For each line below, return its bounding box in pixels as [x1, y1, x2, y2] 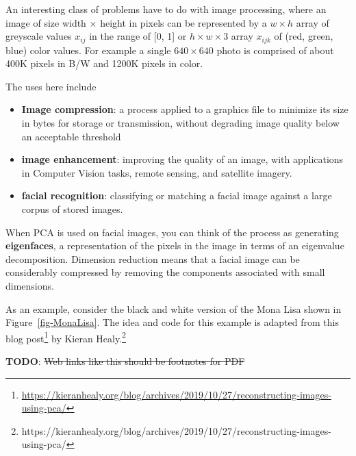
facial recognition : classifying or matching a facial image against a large [21, 188, 332, 203]
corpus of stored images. [21, 201, 123, 216]
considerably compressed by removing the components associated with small [5, 265, 325, 279]
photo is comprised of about [216, 42, 334, 57]
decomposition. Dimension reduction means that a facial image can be [5, 251, 300, 266]
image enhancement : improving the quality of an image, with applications [21, 152, 344, 166]
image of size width [5, 15, 86, 29]
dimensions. [5, 278, 54, 292]
